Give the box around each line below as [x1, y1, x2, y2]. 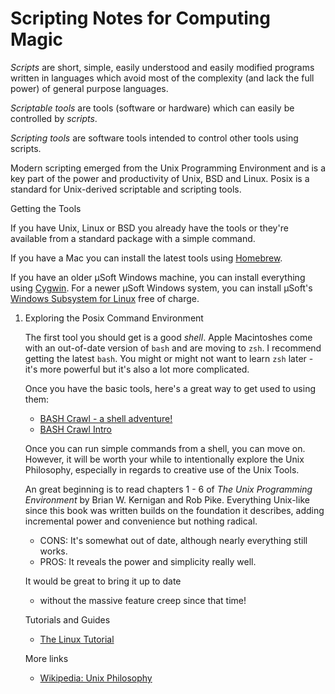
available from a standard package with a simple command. [10, 232, 256, 244]
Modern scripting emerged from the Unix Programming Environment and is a [10, 162, 326, 174]
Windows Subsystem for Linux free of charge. [10, 292, 200, 304]
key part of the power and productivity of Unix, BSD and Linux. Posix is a [10, 172, 310, 184]
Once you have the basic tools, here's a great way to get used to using [24, 382, 316, 394]
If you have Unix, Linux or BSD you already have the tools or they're [10, 222, 289, 234]
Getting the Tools [10, 202, 82, 214]
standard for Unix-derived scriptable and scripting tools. [10, 183, 242, 195]
